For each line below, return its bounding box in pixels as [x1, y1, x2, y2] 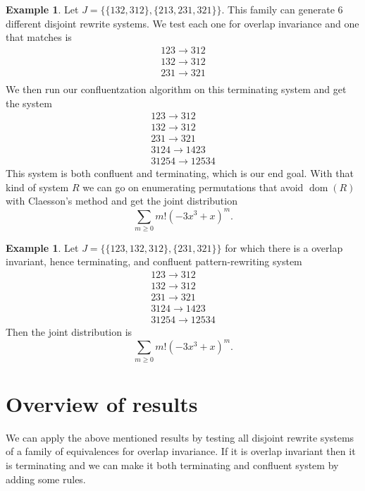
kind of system [6, 179, 69, 194]
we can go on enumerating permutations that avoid [82, 179, 304, 194]
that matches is [6, 30, 72, 44]
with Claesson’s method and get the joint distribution [6, 193, 237, 208]
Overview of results [6, 389, 198, 418]
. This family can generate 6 [221, 2, 343, 16]
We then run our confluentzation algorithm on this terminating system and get [6, 81, 347, 96]
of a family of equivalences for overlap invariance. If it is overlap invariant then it [6, 444, 356, 459]
